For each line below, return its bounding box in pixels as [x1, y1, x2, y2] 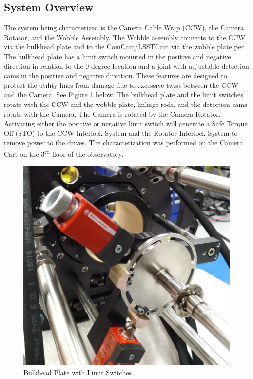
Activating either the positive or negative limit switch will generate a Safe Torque [4, 118, 248, 128]
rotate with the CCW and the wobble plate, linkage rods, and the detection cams [4, 99, 247, 109]
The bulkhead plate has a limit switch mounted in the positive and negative [4, 51, 231, 61]
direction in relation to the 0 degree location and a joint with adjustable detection [4, 61, 249, 71]
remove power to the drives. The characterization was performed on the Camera [4, 137, 243, 147]
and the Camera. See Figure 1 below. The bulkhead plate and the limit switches [4, 89, 243, 100]
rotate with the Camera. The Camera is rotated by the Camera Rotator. [4, 108, 221, 119]
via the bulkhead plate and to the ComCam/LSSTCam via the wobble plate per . [4, 42, 248, 52]
